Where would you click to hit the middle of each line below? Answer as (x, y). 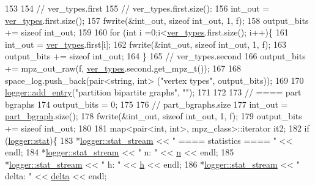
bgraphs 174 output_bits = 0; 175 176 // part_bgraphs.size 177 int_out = (146, 104)
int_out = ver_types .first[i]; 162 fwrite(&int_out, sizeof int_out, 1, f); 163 (146, 44)
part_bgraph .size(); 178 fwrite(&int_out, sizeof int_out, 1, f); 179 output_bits (154, 116)
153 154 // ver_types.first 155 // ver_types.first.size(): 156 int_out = (137, 8)
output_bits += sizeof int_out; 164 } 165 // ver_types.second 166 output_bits (155, 56)
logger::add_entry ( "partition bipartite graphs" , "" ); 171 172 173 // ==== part (153, 92)
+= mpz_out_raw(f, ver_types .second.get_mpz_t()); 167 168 (123, 68)
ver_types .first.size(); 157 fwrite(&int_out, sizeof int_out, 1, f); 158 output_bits (157, 20)
